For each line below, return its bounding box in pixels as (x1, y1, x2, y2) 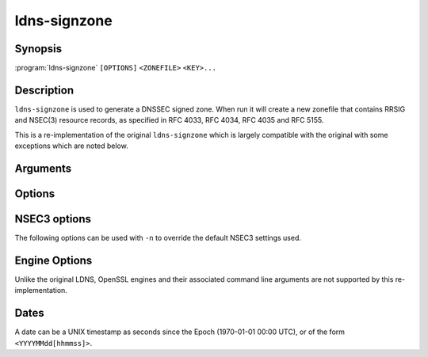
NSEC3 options (14, 212, 91, 226)
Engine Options (14, 253, 93, 267)
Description (14, 83, 75, 97)
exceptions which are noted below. (14, 141, 128, 150)
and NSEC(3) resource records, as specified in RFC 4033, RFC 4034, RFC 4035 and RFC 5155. (14, 116, 324, 125)
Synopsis (14, 42, 63, 55)
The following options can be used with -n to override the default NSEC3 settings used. (14, 234, 301, 243)
